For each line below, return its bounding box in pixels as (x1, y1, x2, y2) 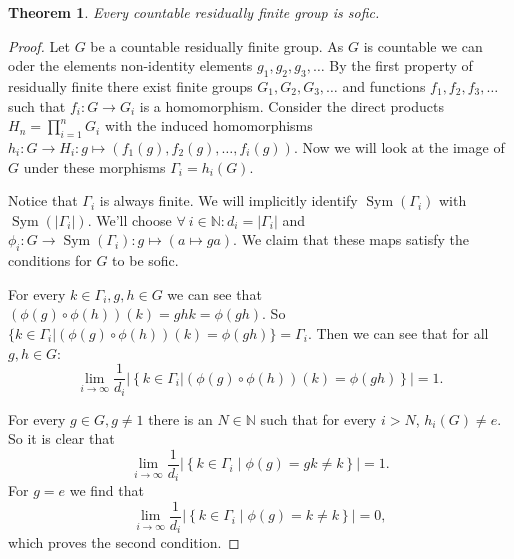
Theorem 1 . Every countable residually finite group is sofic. (8, 2, 380, 22)
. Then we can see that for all (307, 322, 489, 343)
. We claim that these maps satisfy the (233, 229, 470, 250)
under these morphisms (23, 156, 166, 177)
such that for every (260, 408, 377, 429)
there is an (148, 408, 213, 429)
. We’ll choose (87, 209, 172, 230)
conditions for (8, 250, 92, 271)
